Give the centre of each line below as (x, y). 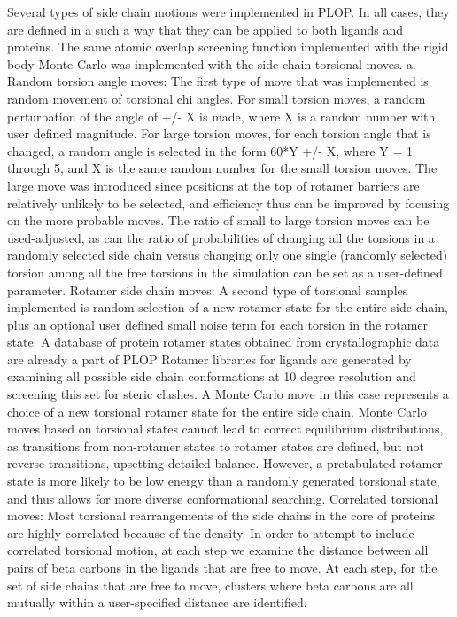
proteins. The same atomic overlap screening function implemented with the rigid (228, 47)
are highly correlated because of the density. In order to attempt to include (211, 532)
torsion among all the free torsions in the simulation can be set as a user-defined (225, 272)
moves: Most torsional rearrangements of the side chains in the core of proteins (221, 515)
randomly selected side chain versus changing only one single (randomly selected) (228, 255)
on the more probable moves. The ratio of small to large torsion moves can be (218, 220)
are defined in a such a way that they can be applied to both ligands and (205, 29)
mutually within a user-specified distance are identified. (157, 602)
